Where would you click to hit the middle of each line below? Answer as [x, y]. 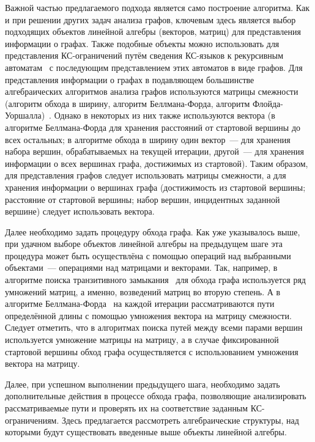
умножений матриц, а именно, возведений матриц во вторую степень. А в [143, 291]
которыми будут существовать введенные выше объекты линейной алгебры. [146, 432]
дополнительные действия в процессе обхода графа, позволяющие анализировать [156, 396]
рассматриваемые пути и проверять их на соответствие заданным [127, 408]
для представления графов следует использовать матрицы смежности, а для [146, 175]
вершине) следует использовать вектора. [80, 211]
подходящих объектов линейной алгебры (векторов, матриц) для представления [153, 31]
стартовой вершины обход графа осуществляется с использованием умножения [152, 351]
